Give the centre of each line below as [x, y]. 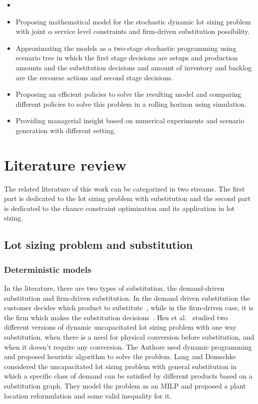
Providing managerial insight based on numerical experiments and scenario [130, 120]
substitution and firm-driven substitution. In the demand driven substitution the [127, 298]
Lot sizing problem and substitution [99, 245]
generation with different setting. [66, 130]
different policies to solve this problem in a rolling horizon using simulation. [131, 103]
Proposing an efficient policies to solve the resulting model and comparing [129, 94]
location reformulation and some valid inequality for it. [88, 395]
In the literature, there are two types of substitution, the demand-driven [114, 288]
